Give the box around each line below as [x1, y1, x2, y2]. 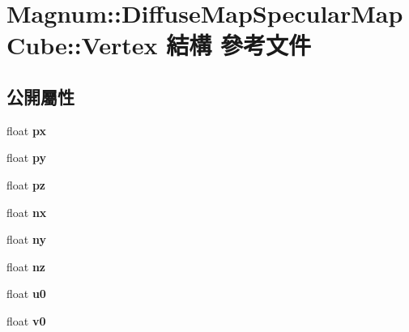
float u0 [6, 285, 46, 302]
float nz [6, 258, 46, 275]
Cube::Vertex [6, 28, 158, 62]
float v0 [6, 312, 46, 329]
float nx [6, 203, 47, 220]
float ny [6, 231, 46, 248]
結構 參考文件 [166, 28, 311, 62]
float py [6, 149, 46, 166]
